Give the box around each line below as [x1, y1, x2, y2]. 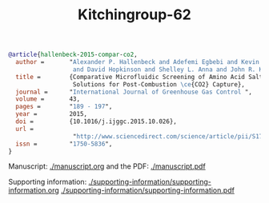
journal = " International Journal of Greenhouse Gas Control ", [15, 88, 252, 96]
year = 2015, [15, 110, 88, 118]
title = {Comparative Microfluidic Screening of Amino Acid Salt [15, 73, 263, 81]
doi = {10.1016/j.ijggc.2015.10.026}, [15, 117, 178, 125]
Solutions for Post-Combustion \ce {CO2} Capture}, [72, 80, 246, 89]
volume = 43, [15, 95, 81, 103]
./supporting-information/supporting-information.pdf [61, 185, 235, 195]
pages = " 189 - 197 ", [15, 102, 113, 111]
